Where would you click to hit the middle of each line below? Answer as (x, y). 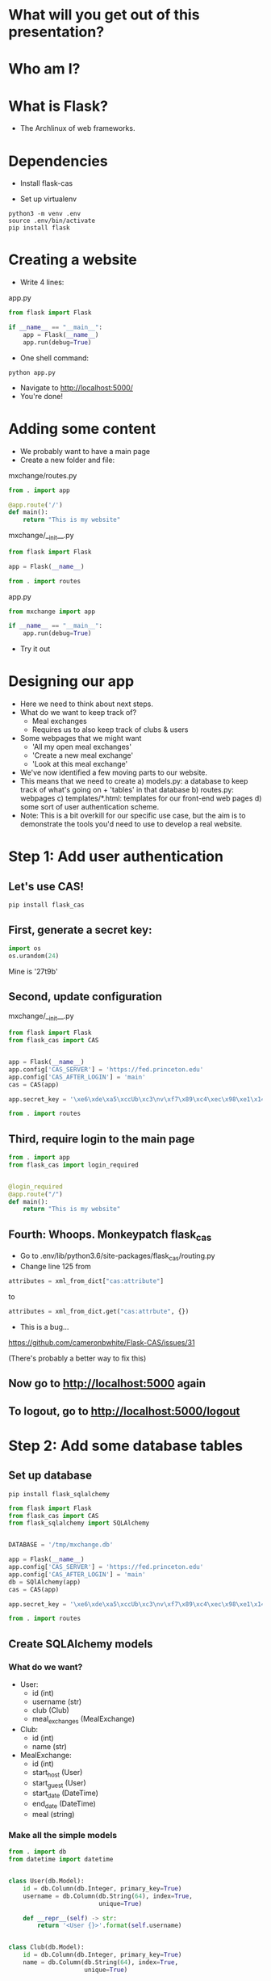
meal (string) (53, 1814)
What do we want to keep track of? (78, 713)
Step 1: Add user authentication (116, 857)
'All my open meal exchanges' (81, 747)
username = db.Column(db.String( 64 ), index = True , (108, 1896)
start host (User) (57, 1773)
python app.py (32, 372)
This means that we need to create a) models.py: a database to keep (134, 781)
